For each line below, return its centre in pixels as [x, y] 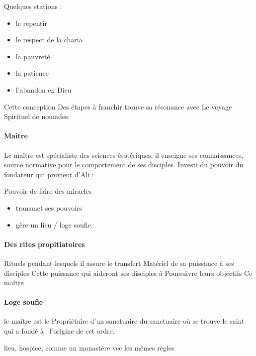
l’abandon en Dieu [43, 89]
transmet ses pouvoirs [49, 207]
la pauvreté [33, 56]
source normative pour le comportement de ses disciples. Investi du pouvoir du [124, 165]
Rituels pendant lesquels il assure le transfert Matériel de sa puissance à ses [119, 263]
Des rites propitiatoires [44, 244]
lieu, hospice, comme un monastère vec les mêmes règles [89, 347]
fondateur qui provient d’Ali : [49, 174]
